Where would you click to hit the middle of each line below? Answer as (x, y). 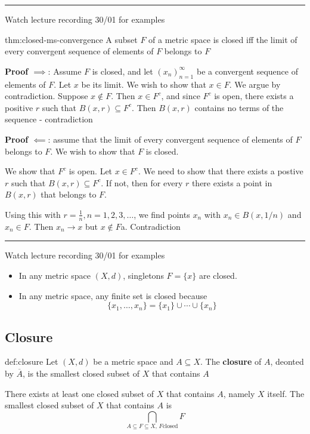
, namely (239, 393)
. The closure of (231, 361)
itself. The (286, 393)
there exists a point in (232, 182)
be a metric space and (133, 361)
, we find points (162, 214)
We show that (30, 171)
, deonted (287, 361)
